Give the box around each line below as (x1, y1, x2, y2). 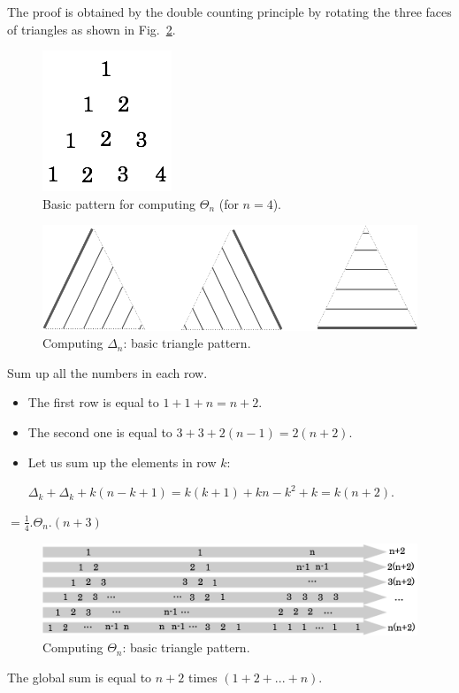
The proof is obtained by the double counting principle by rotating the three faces (7, 3, 452, 20)
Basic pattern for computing (42, 194, 196, 212)
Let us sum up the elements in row (27, 452, 217, 471)
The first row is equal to (27, 393, 159, 412)
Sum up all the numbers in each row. (7, 363, 208, 381)
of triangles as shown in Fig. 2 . (7, 19, 176, 38)
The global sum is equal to (7, 667, 152, 686)
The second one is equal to (27, 423, 172, 442)
